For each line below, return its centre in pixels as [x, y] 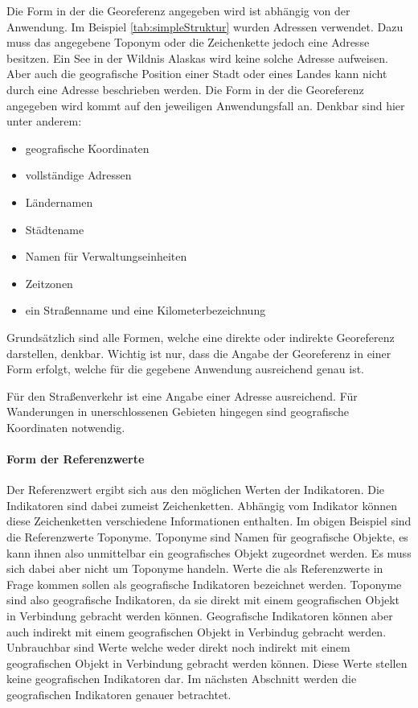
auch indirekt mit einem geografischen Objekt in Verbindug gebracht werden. [197, 631]
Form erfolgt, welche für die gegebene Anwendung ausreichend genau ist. [186, 369]
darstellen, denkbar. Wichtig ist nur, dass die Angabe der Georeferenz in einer [199, 353]
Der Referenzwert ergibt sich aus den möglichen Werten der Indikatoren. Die [195, 490]
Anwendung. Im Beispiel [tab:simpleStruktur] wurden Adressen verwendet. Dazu [205, 26]
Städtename [55, 229]
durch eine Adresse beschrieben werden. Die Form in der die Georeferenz [185, 89]
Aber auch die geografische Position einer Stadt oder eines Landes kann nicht [197, 74]
